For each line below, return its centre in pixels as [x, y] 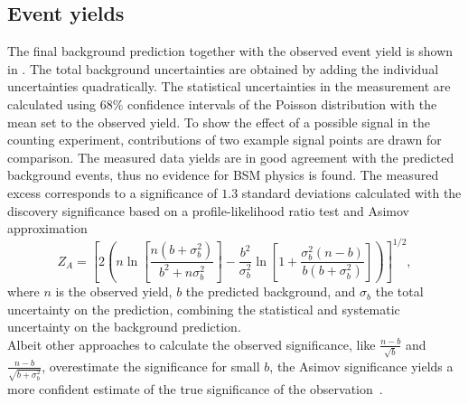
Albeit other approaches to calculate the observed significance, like [192, 344]
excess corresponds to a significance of [112, 192]
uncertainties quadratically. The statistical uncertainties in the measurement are [229, 86]
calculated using [52, 103]
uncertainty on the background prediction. [124, 327]
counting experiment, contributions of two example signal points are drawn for [225, 140]
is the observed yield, [114, 291]
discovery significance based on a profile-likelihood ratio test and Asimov [209, 210]
